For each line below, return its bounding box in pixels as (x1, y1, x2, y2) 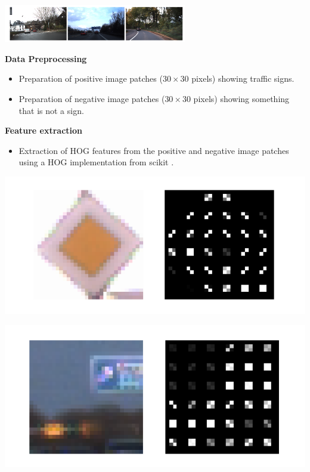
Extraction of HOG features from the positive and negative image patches (18, 144, 289, 156)
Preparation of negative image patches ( (18, 92, 165, 105)
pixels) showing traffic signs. (191, 72, 294, 85)
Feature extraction (5, 124, 83, 137)
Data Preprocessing (5, 52, 87, 64)
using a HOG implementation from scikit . (18, 156, 174, 168)
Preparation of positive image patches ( (18, 72, 163, 85)
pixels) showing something (193, 92, 290, 105)
